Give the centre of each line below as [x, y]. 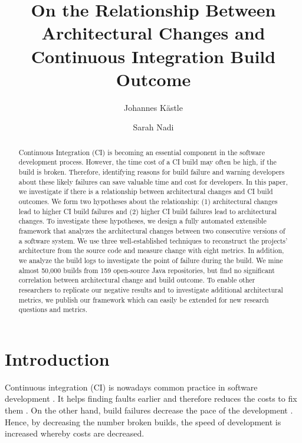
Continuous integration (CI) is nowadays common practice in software [131, 387]
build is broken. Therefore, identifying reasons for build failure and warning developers [152, 171]
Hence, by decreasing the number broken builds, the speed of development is [143, 421]
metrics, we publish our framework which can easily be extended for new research [144, 299]
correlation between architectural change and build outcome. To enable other [137, 280]
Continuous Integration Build [153, 56]
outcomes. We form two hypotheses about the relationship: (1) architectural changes [148, 201]
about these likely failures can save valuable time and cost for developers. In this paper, [153, 181]
